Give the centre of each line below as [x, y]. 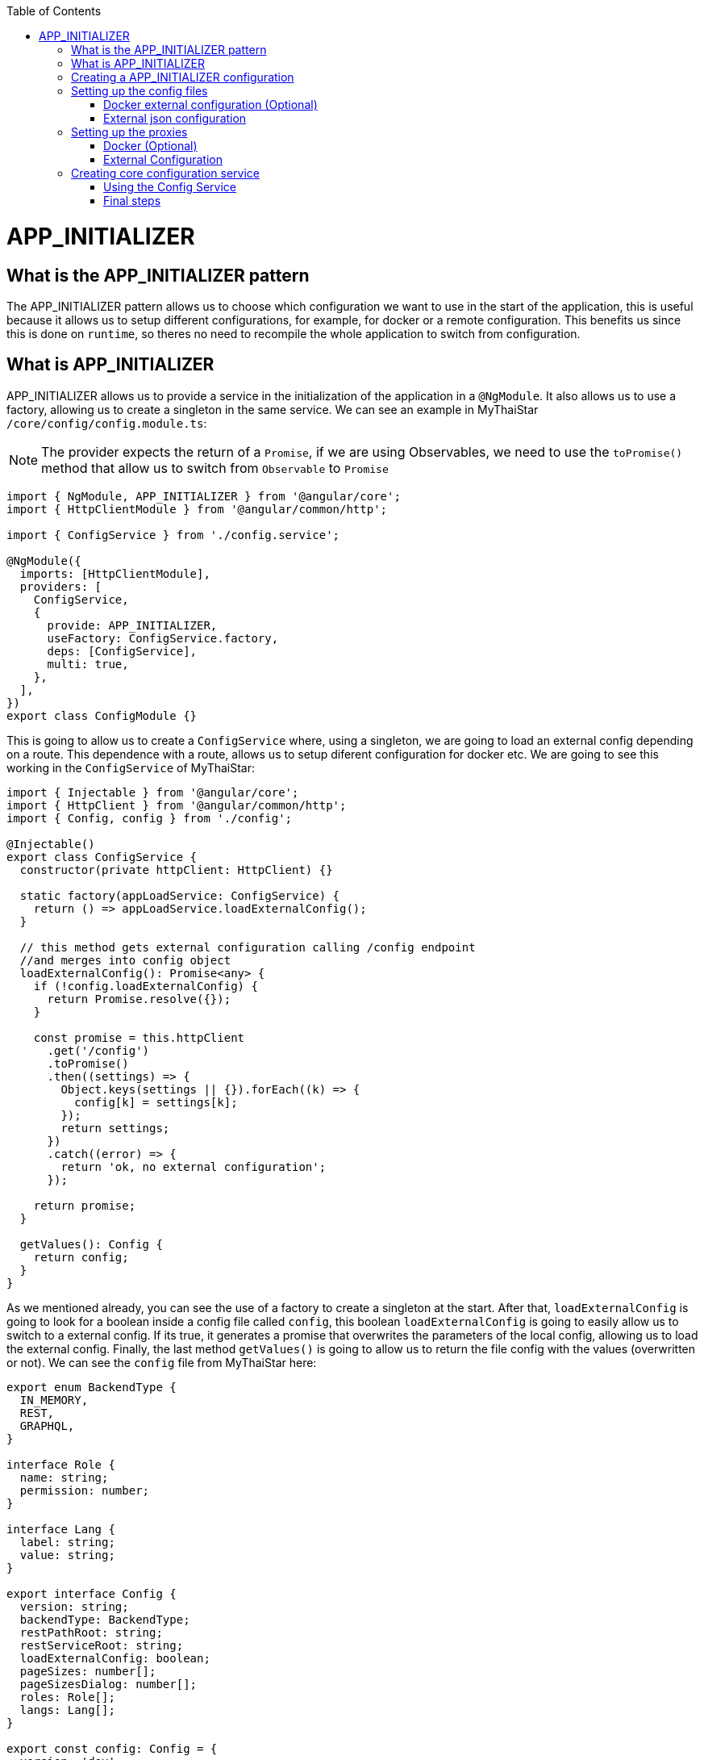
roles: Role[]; [67, 1697]
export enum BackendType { [92, 1387]
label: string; [67, 1542]
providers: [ [61, 586]
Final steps [132, 201]
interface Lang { [61, 1529]
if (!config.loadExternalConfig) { [146, 986]
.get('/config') [98, 1050]
